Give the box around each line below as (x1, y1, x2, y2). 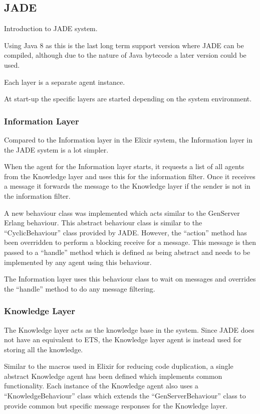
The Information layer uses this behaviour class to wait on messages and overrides (4, 273, 256, 284)
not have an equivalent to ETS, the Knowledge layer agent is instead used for (4, 334, 242, 345)
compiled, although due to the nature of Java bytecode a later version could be (4, 50, 246, 60)
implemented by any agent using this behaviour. (4, 256, 152, 267)
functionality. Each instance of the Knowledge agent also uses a (4, 380, 198, 391)
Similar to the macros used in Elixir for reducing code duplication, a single (4, 361, 233, 371)
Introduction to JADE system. (4, 23, 98, 34)
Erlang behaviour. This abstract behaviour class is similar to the (4, 217, 202, 228)
